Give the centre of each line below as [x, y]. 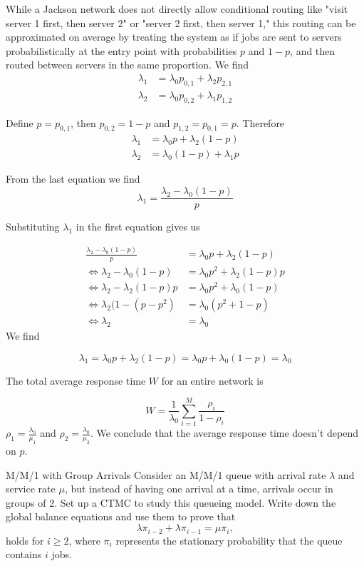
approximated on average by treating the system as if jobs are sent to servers [174, 37]
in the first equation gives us [138, 227]
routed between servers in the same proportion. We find [128, 65]
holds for [25, 540]
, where [84, 540]
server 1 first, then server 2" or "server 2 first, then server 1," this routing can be [181, 22]
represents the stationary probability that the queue [229, 540]
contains [24, 554]
